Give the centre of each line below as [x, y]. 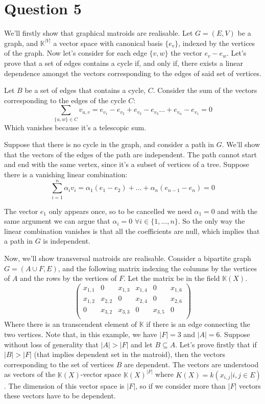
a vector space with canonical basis [108, 43]
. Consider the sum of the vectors [205, 90]
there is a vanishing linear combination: [66, 174]
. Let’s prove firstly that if [216, 344]
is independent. [67, 241]
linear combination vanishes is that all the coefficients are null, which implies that [132, 231]
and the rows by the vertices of [68, 278]
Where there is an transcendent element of [71, 324]
